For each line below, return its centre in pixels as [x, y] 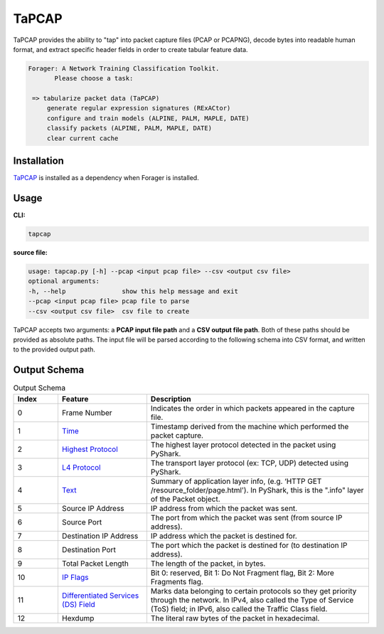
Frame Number [87, 413]
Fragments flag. [177, 581]
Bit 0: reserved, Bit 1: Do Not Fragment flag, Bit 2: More [242, 573]
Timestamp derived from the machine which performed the [250, 426]
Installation [38, 161]
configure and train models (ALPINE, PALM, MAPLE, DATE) [148, 118]
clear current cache [82, 138]
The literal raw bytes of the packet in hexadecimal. [235, 618]
